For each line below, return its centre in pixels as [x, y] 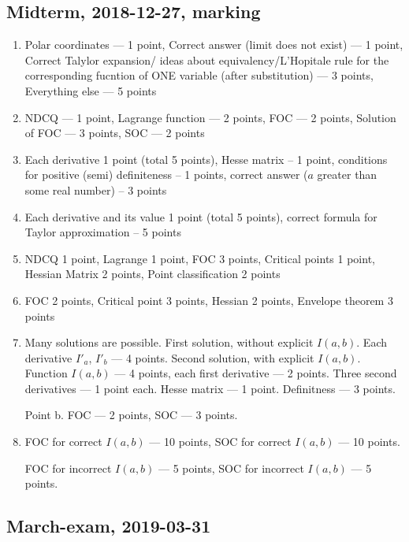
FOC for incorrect [68, 468]
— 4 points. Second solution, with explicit [213, 357]
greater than [347, 174]
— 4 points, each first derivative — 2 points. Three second [256, 373]
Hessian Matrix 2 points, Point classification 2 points [152, 274]
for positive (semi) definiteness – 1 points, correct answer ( [166, 174]
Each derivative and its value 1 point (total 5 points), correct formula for [201, 216]
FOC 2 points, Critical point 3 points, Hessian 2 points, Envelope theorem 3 [209, 300]
